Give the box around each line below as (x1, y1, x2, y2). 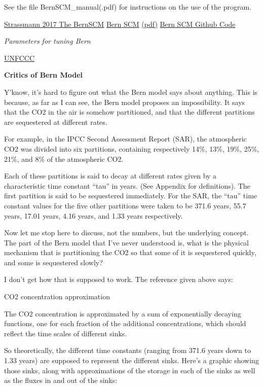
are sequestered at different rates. (4, 116, 107, 127)
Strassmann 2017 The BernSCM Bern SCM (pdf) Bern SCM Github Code (4, 18, 236, 29)
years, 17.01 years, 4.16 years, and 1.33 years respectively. (4, 210, 183, 221)
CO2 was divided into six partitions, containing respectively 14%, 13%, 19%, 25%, (4, 143, 259, 154)
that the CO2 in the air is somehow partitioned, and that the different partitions (4, 107, 255, 117)
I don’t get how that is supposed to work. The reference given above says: (4, 274, 233, 285)
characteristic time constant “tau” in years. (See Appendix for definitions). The (4, 180, 250, 191)
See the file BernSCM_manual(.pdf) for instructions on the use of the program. (4, 2, 251, 12)
